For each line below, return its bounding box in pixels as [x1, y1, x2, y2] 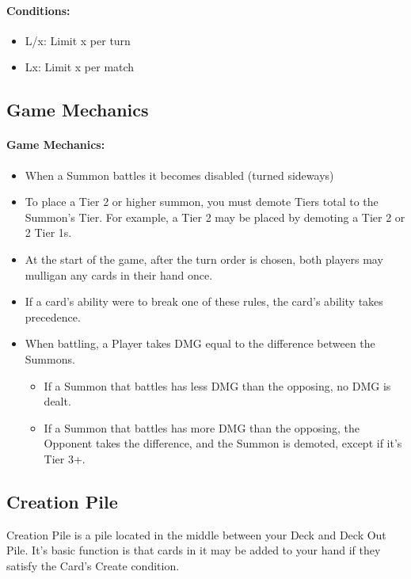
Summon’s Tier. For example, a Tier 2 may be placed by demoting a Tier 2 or [25, 208, 405, 225]
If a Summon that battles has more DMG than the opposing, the [44, 419, 360, 436]
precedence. [25, 308, 81, 325]
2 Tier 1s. [25, 224, 72, 241]
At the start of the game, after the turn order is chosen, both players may [25, 250, 383, 267]
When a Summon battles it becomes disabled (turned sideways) [25, 166, 334, 183]
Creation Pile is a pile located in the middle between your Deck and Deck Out [6, 526, 386, 543]
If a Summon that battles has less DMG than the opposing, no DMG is [44, 377, 391, 394]
